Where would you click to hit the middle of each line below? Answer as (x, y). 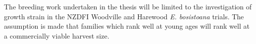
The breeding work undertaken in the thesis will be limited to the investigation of (128, 6)
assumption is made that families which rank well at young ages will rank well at (127, 26)
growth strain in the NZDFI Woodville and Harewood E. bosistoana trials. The (124, 16)
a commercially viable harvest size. (57, 35)
